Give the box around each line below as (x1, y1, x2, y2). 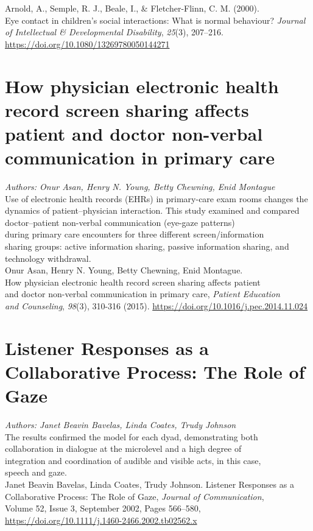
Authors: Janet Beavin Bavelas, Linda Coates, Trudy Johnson (5, 418, 236, 431)
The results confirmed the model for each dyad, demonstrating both (5, 430, 258, 443)
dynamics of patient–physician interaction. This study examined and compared (5, 204, 300, 217)
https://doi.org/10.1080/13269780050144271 (5, 37, 170, 50)
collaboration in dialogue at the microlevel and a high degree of (5, 442, 242, 455)
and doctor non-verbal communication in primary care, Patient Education (5, 287, 280, 300)
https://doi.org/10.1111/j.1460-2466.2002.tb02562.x (5, 513, 197, 526)
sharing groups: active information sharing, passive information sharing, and (5, 240, 289, 253)
